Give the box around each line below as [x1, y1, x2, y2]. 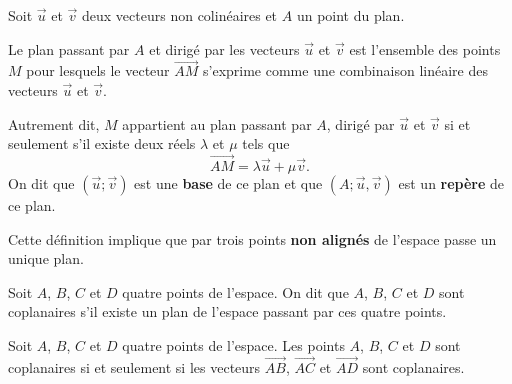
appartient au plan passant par [122, 113, 312, 134]
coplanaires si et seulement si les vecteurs [8, 356, 261, 377]
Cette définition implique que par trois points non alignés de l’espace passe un [8, 228, 497, 249]
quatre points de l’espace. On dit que [122, 281, 349, 302]
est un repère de [398, 173, 505, 193]
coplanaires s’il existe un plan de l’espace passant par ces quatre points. [8, 301, 447, 322]
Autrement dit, [8, 113, 100, 134]
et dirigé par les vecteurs [149, 38, 300, 59]
